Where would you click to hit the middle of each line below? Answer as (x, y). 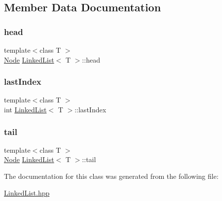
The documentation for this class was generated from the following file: (111, 176)
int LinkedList (25, 109)
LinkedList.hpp (27, 192)
